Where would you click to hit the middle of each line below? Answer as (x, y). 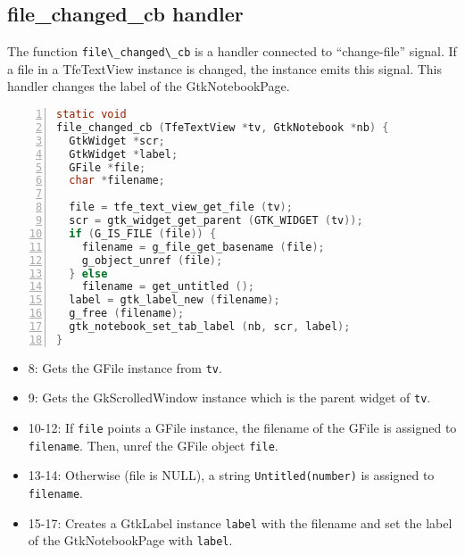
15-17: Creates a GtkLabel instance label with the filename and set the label (240, 522)
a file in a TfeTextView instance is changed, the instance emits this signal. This (224, 68)
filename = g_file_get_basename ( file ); (203, 247)
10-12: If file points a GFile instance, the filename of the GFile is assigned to (242, 428)
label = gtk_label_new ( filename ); (174, 300)
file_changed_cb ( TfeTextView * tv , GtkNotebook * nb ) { (223, 127)
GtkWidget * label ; (124, 154)
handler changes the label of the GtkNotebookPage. (149, 86)
